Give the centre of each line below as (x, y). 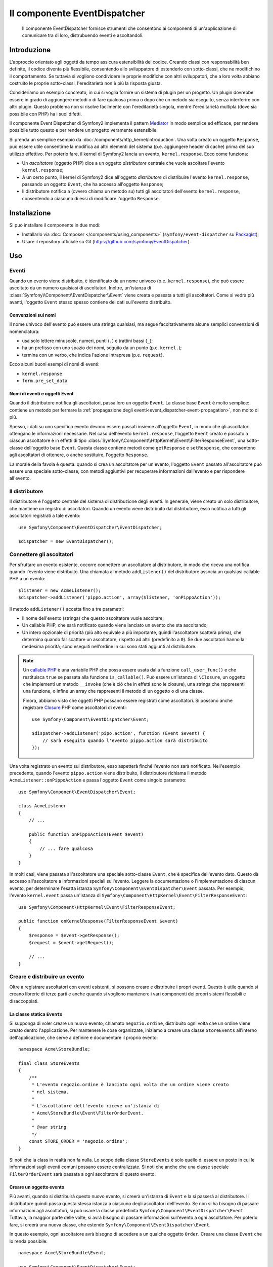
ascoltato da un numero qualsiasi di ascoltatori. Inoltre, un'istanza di (80, 288)
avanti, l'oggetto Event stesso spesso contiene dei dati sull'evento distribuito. (90, 302)
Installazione (30, 213)
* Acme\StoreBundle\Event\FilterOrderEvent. (88, 1113)
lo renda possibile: (29, 1241)
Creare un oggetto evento (37, 1187)
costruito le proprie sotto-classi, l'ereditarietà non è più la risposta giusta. (86, 83)
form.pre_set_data (45, 381)
